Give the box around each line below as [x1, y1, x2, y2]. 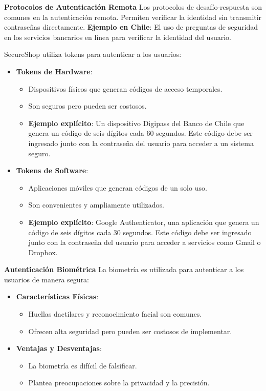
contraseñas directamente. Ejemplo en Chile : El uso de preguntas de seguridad [4, 22, 258, 32]
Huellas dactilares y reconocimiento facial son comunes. [28, 308, 202, 319]
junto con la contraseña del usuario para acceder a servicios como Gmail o [28, 237, 261, 248]
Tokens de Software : [16, 165, 88, 176]
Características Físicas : [16, 291, 99, 302]
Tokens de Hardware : [16, 66, 93, 76]
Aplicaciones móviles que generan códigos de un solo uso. [28, 182, 207, 193]
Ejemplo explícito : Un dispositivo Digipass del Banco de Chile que [28, 117, 245, 128]
